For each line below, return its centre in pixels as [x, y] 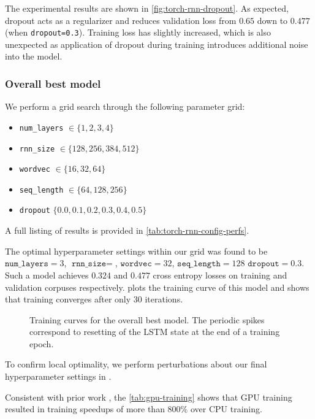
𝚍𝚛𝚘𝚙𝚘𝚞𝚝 [264, 264]
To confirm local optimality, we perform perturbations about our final [136, 364]
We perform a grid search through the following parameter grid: [125, 106]
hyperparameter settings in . [58, 376]
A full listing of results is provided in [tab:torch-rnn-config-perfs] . [127, 230]
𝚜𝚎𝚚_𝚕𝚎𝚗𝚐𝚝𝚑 [199, 264]
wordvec [35, 170]
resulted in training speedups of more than [85, 409]
